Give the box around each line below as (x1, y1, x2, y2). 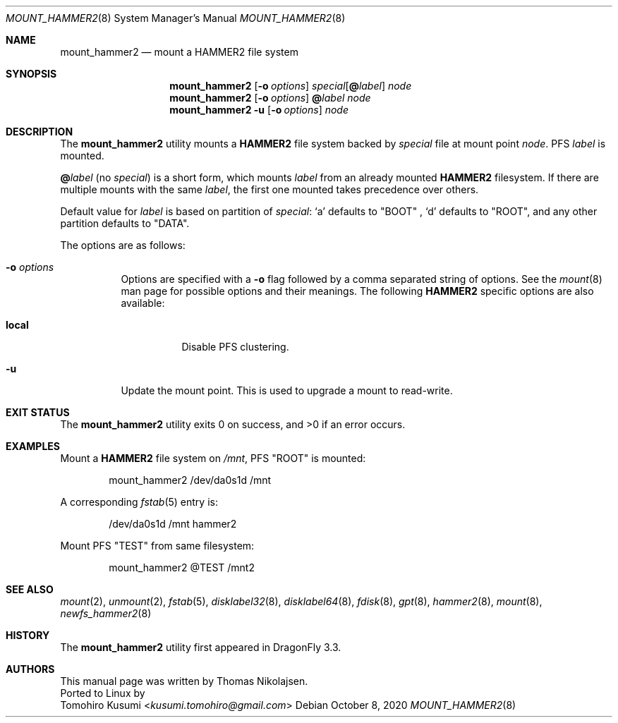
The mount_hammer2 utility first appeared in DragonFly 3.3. (60, 641, 341, 653)
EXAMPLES (6, 440, 60, 452)
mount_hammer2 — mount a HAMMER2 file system (60, 46, 298, 58)
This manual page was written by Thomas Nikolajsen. (60, 675, 308, 687)
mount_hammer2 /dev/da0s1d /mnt (109, 474, 272, 486)
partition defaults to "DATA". (60, 217, 190, 229)
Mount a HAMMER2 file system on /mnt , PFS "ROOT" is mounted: (60, 452, 366, 464)
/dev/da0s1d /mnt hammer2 (109, 518, 237, 530)
